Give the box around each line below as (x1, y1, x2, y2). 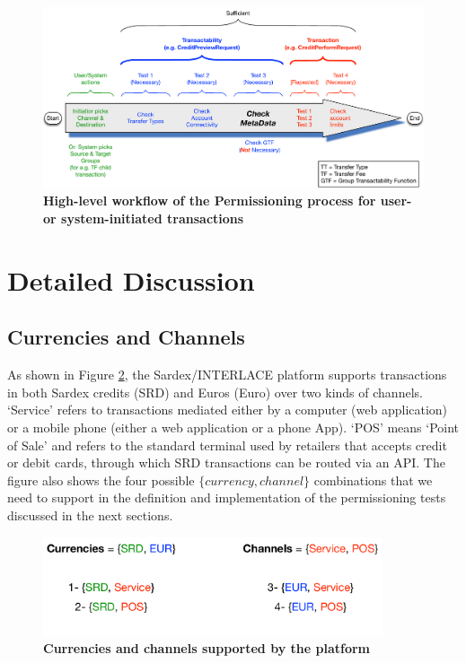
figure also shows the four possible (7, 470, 195, 489)
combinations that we (313, 470, 433, 489)
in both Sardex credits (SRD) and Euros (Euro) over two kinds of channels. (7, 382, 423, 401)
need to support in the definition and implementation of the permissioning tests (7, 488, 446, 507)
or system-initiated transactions (43, 209, 244, 228)
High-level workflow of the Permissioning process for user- (43, 191, 412, 210)
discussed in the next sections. (7, 505, 173, 524)
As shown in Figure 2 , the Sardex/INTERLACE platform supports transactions (7, 365, 447, 384)
